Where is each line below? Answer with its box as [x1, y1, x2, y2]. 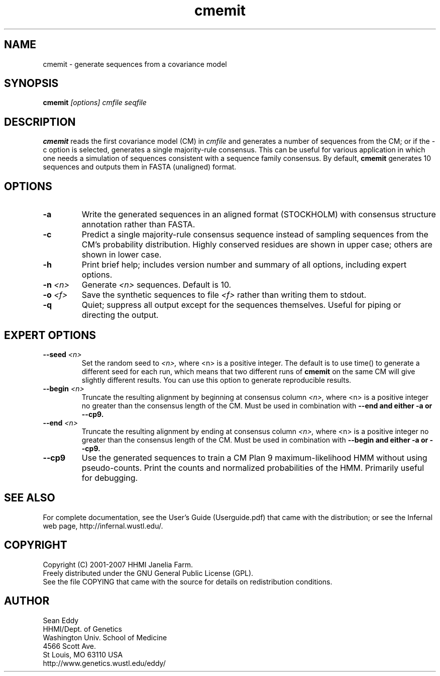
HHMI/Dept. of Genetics [43, 624, 122, 633]
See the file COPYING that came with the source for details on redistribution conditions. [43, 577, 333, 586]
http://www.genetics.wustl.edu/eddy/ [43, 658, 166, 667]
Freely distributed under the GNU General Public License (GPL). [43, 568, 254, 577]
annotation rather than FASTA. [81, 219, 195, 230]
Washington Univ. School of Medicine [43, 633, 167, 642]
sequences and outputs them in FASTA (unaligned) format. [43, 162, 237, 172]
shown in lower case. [81, 249, 162, 260]
